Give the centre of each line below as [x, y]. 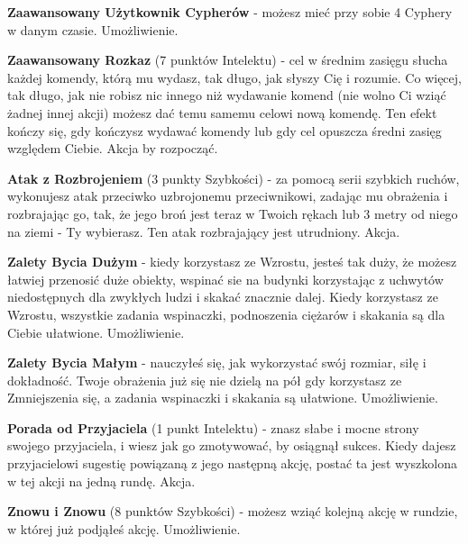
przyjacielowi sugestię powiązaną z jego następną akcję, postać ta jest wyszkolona [232, 463]
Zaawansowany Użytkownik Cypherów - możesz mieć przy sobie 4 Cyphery [230, 12]
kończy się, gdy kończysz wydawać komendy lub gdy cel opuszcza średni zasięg [225, 130]
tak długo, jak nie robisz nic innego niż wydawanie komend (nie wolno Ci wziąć [227, 95]
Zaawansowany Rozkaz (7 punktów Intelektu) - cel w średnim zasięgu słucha [228, 60]
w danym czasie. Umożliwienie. [93, 29]
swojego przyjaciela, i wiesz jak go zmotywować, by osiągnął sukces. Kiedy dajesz [232, 445]
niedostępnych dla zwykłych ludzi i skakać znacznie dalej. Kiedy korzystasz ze [223, 297]
